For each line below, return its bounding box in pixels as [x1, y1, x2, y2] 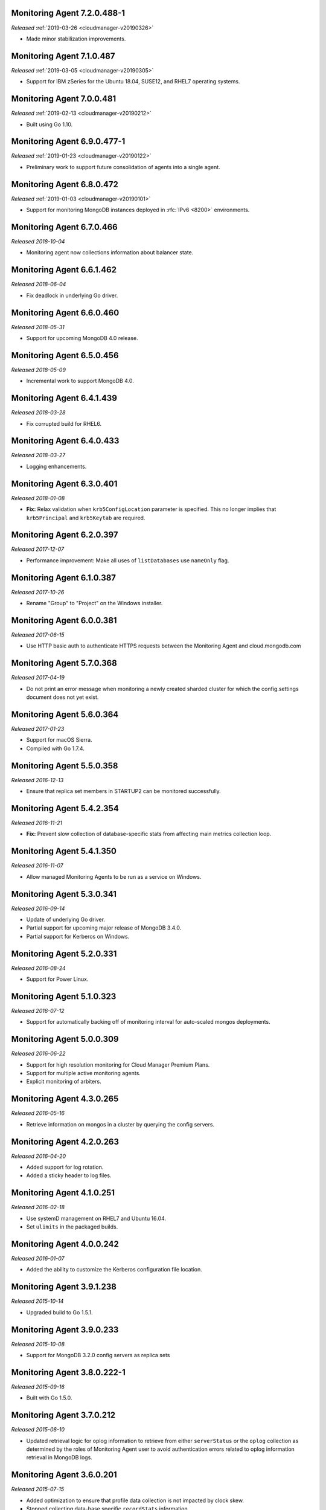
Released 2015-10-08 [11, 1340, 65, 1348]
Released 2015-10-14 [11, 1297, 64, 1305]
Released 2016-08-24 [11, 964, 66, 972]
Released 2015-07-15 [11, 1486, 65, 1493]
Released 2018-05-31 [11, 323, 65, 330]
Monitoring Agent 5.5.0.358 [11, 760, 118, 771]
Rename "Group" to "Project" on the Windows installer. [26, 600, 163, 607]
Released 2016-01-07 [11, 1255, 65, 1262]
